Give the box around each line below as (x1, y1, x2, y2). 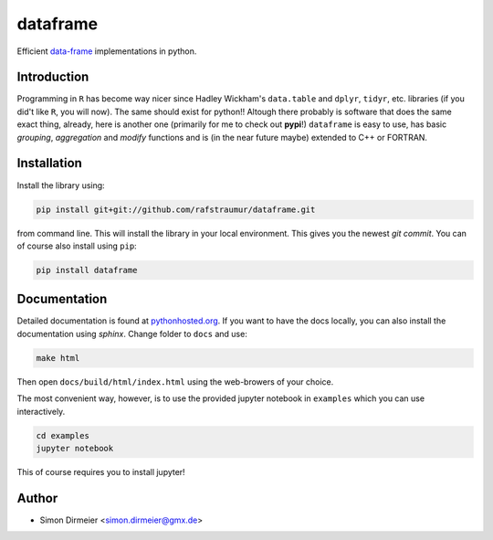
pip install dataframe (36, 265, 138, 275)
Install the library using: (16, 179, 105, 191)
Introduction (16, 69, 89, 85)
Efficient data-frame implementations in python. (16, 46, 197, 57)
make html (36, 353, 80, 363)
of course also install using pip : (16, 240, 137, 251)
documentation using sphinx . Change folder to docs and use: (16, 328, 248, 339)
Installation (16, 155, 82, 171)
